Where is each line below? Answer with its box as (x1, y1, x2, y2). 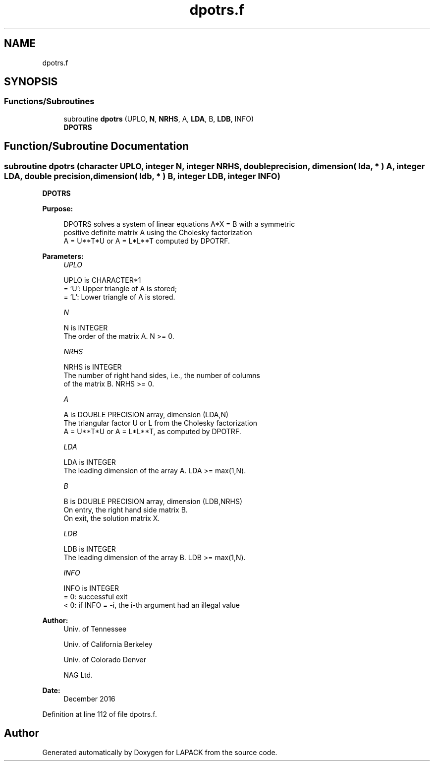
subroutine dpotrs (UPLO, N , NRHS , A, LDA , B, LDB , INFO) (63, 114, 254, 123)
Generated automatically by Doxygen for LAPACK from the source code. (42, 748, 277, 757)
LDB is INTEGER (63, 545, 116, 554)
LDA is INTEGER (63, 458, 116, 467)
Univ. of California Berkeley (63, 640, 153, 649)
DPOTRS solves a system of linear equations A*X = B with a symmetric (63, 220, 295, 229)
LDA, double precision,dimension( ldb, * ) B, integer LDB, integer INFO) (4, 171, 280, 181)
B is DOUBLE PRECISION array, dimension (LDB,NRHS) (63, 497, 243, 506)
